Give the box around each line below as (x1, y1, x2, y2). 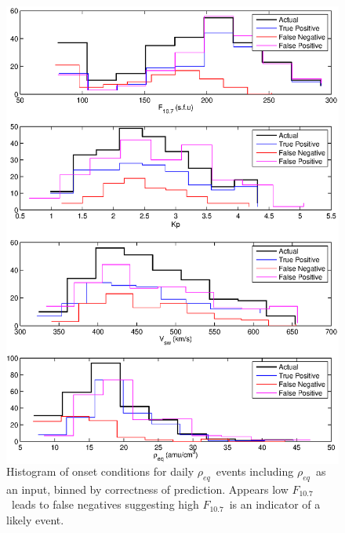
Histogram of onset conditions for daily (6, 462, 194, 479)
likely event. (6, 511, 64, 528)
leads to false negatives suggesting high (11, 496, 199, 513)
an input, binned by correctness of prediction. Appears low (6, 480, 289, 497)
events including (216, 462, 294, 479)
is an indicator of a (229, 496, 321, 513)
